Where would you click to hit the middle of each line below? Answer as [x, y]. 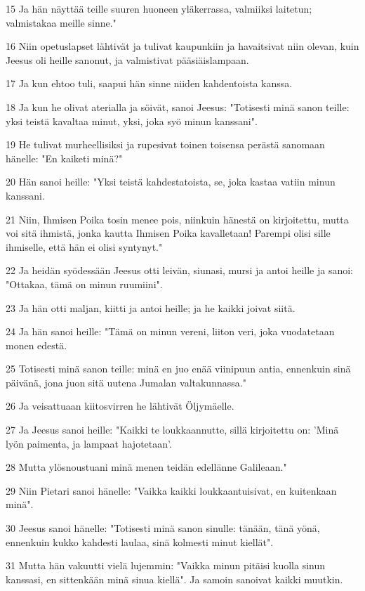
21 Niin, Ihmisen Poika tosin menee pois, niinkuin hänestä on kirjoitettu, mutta [177, 219]
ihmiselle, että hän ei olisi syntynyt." [84, 246]
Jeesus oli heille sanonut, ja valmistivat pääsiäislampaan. [127, 59]
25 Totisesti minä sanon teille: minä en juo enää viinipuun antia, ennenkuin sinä [178, 369]
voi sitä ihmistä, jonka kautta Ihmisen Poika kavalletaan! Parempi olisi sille [168, 233]
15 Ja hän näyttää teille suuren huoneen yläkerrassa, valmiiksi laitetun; [159, 8]
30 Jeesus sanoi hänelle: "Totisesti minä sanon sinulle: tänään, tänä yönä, [163, 528]
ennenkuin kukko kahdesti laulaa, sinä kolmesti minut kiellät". [140, 541]
